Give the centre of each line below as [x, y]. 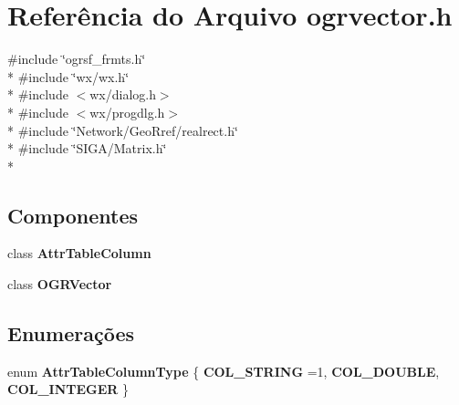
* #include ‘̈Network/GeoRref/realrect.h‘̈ [123, 130]
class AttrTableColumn [79, 253]
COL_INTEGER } [68, 389]
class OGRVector [60, 284]
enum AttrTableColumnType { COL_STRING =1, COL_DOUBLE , [224, 371]
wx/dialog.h [123, 94]
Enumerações [71, 333]
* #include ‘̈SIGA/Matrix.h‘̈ [87, 148]
